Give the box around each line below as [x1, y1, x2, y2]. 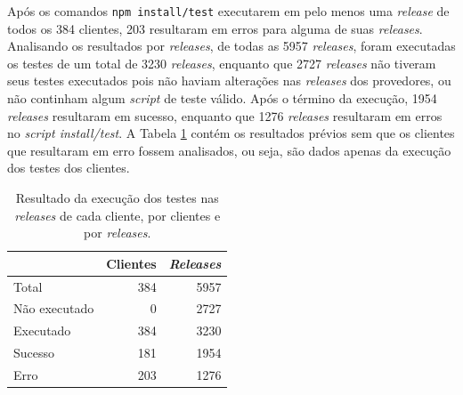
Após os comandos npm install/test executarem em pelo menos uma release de [7, 2, 450, 20]
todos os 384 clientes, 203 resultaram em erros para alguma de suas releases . [7, 19, 423, 37]
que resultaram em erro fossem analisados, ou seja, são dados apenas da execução [7, 141, 451, 159]
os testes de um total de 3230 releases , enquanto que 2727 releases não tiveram [7, 53, 436, 72]
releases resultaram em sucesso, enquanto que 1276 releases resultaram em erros [7, 106, 443, 125]
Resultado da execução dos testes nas [15, 189, 219, 206]
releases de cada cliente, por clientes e [14, 206, 221, 224]
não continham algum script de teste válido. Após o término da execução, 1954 [7, 89, 437, 108]
